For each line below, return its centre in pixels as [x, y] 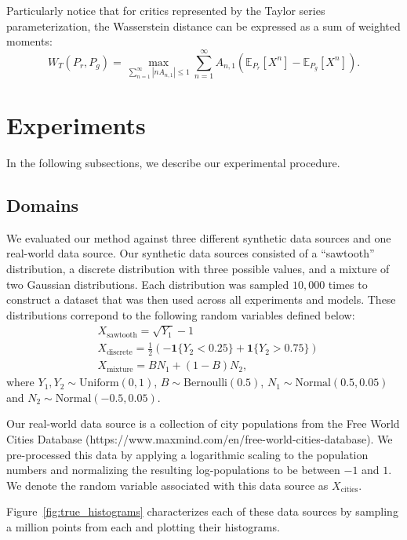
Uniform [99, 383]
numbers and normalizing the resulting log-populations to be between [173, 470]
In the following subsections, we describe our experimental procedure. [173, 162]
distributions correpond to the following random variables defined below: [181, 314]
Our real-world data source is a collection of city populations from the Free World [203, 423]
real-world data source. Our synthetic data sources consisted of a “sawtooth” [191, 253]
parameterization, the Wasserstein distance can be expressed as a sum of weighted [203, 26]
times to [348, 284]
